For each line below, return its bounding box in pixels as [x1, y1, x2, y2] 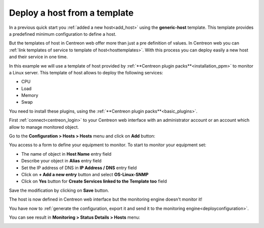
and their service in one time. [9, 54, 68, 60]
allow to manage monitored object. [9, 124, 79, 130]
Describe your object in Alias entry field [21, 158, 102, 164]
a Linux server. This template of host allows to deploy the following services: [9, 69, 163, 75]
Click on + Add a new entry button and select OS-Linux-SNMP [21, 171, 149, 177]
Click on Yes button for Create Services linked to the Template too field [21, 179, 167, 184]
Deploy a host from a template [9, 7, 134, 18]
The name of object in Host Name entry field [21, 151, 112, 157]
